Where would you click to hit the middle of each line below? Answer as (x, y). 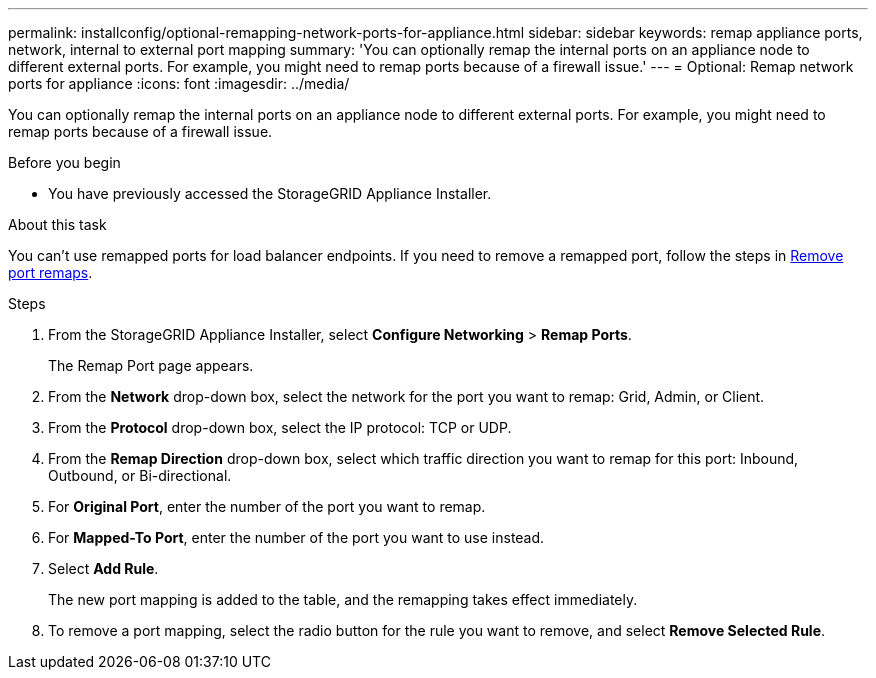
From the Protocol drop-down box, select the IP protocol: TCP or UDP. (280, 427)
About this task (57, 224)
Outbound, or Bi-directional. (140, 475)
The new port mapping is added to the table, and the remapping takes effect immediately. (343, 599)
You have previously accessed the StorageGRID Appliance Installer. (270, 193)
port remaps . (50, 272)
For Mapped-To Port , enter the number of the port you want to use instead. (296, 537)
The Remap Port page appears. (151, 365)
